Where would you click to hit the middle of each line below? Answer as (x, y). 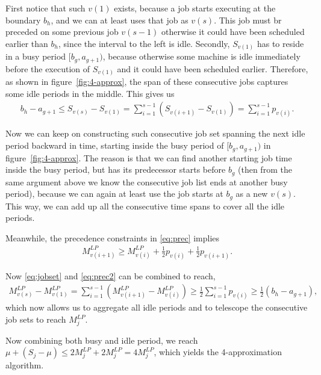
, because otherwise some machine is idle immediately (201, 56)
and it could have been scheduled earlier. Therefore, (213, 68)
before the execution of (48, 68)
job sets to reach (36, 319)
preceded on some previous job (62, 32)
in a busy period (36, 56)
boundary (23, 20)
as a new (252, 194)
